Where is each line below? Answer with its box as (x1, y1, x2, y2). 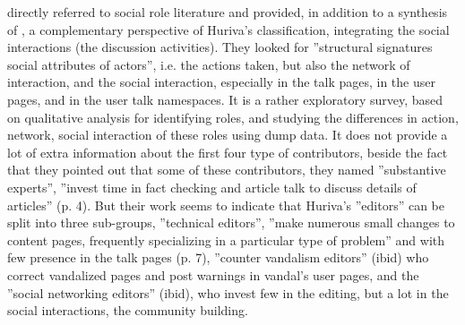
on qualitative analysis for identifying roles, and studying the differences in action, (7, 107, 459, 126)
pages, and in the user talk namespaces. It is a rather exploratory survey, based (7, 90, 443, 108)
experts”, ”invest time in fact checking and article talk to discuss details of (7, 177, 417, 196)
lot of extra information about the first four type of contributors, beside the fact (7, 142, 448, 161)
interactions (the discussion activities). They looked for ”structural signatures (7, 38, 433, 56)
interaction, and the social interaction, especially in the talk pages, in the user (7, 73, 435, 91)
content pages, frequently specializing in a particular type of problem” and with (7, 230, 445, 249)
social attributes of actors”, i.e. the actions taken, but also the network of (7, 55, 410, 73)
